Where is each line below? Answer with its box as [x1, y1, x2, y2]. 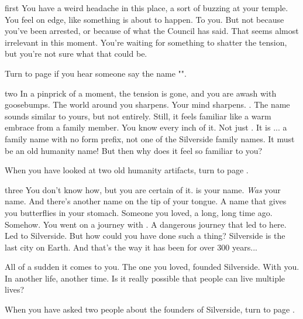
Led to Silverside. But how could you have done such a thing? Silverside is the [5, 229, 285, 242]
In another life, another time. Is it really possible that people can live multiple [5, 272, 285, 284]
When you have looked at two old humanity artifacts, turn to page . [5, 164, 249, 176]
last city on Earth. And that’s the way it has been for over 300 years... [5, 241, 257, 253]
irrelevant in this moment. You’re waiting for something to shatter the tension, [5, 36, 287, 48]
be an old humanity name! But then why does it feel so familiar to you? [5, 144, 263, 156]
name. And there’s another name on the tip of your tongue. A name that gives [5, 195, 287, 207]
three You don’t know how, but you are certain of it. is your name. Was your [5, 183, 281, 195]
